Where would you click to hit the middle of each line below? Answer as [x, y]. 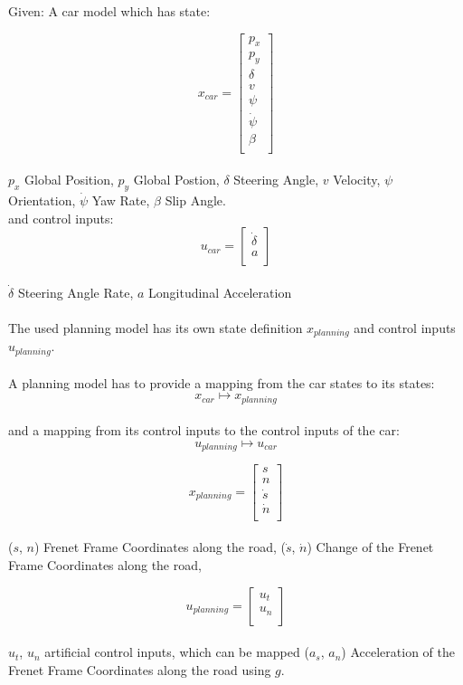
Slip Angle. [195, 200]
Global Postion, [176, 180]
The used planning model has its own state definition [156, 328]
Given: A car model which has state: [109, 11]
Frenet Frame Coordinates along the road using [140, 669]
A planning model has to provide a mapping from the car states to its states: [222, 382]
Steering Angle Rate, [76, 292]
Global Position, [69, 180]
